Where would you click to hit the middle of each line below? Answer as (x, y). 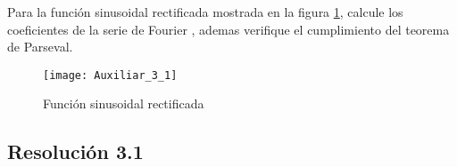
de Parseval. (40, 47)
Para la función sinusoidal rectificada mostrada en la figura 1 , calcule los (205, 12)
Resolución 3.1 (75, 151)
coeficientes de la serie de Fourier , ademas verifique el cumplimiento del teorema (228, 29)
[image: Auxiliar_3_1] (110, 75)
